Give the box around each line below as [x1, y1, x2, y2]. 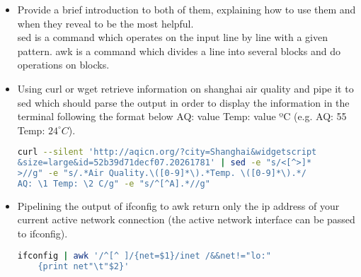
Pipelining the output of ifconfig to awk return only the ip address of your [17, 198, 340, 213]
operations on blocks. [17, 57, 110, 72]
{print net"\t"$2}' [38, 261, 130, 271]
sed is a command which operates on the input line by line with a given [17, 30, 328, 45]
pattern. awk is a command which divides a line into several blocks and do [17, 43, 340, 58]
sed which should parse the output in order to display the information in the [17, 95, 350, 110]
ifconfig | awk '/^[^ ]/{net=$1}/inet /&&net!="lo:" [17, 250, 271, 261]
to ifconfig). [17, 226, 68, 241]
